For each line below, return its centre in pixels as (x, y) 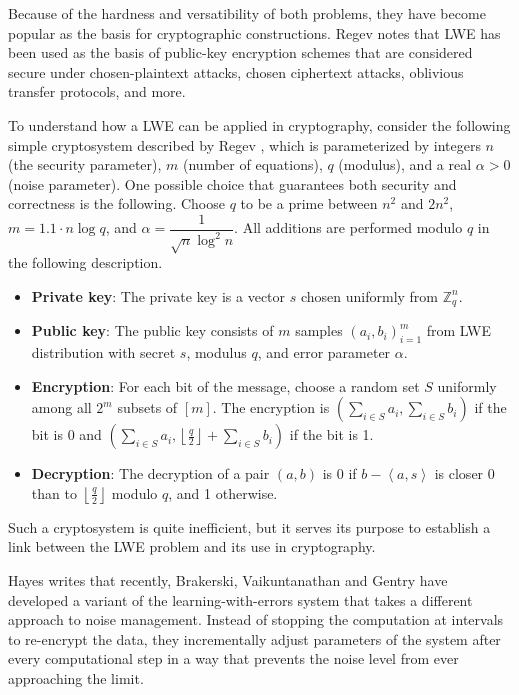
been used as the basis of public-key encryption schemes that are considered (240, 52)
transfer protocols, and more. (97, 91)
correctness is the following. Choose (116, 203)
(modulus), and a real (405, 164)
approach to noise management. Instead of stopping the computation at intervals (256, 619)
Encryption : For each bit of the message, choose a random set (225, 385)
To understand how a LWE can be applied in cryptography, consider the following (259, 124)
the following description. (85, 262)
